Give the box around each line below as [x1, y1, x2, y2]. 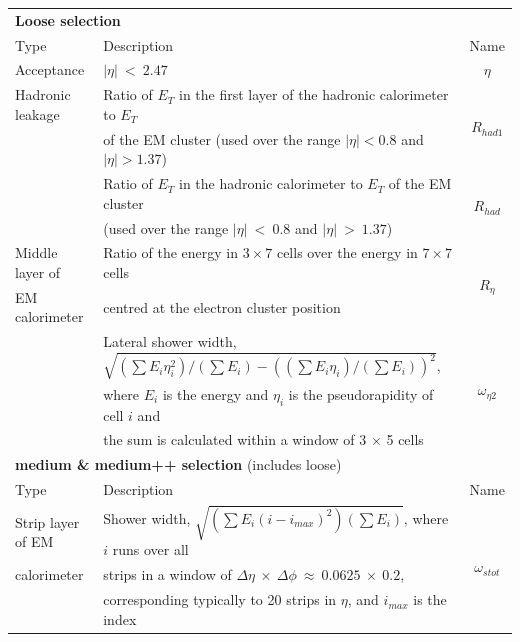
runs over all [112, 539, 189, 560]
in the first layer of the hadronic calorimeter [178, 84, 449, 105]
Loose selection [15, 9, 121, 30]
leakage [15, 103, 60, 124]
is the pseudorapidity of [288, 383, 434, 404]
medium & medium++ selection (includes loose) [15, 454, 342, 475]
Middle [15, 242, 58, 263]
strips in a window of [103, 564, 232, 585]
